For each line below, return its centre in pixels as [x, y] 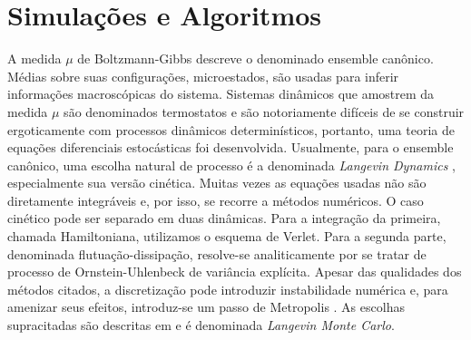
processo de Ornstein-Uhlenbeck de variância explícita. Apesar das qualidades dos [235, 272]
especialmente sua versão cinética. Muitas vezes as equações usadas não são [217, 183]
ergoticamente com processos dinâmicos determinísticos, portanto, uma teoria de [231, 129]
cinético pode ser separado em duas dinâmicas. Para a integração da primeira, [224, 218]
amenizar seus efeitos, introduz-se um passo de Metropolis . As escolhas [206, 307]
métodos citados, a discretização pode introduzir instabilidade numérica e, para [228, 289]
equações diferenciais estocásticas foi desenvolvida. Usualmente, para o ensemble [231, 147]
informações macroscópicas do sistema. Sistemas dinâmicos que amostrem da [221, 94]
